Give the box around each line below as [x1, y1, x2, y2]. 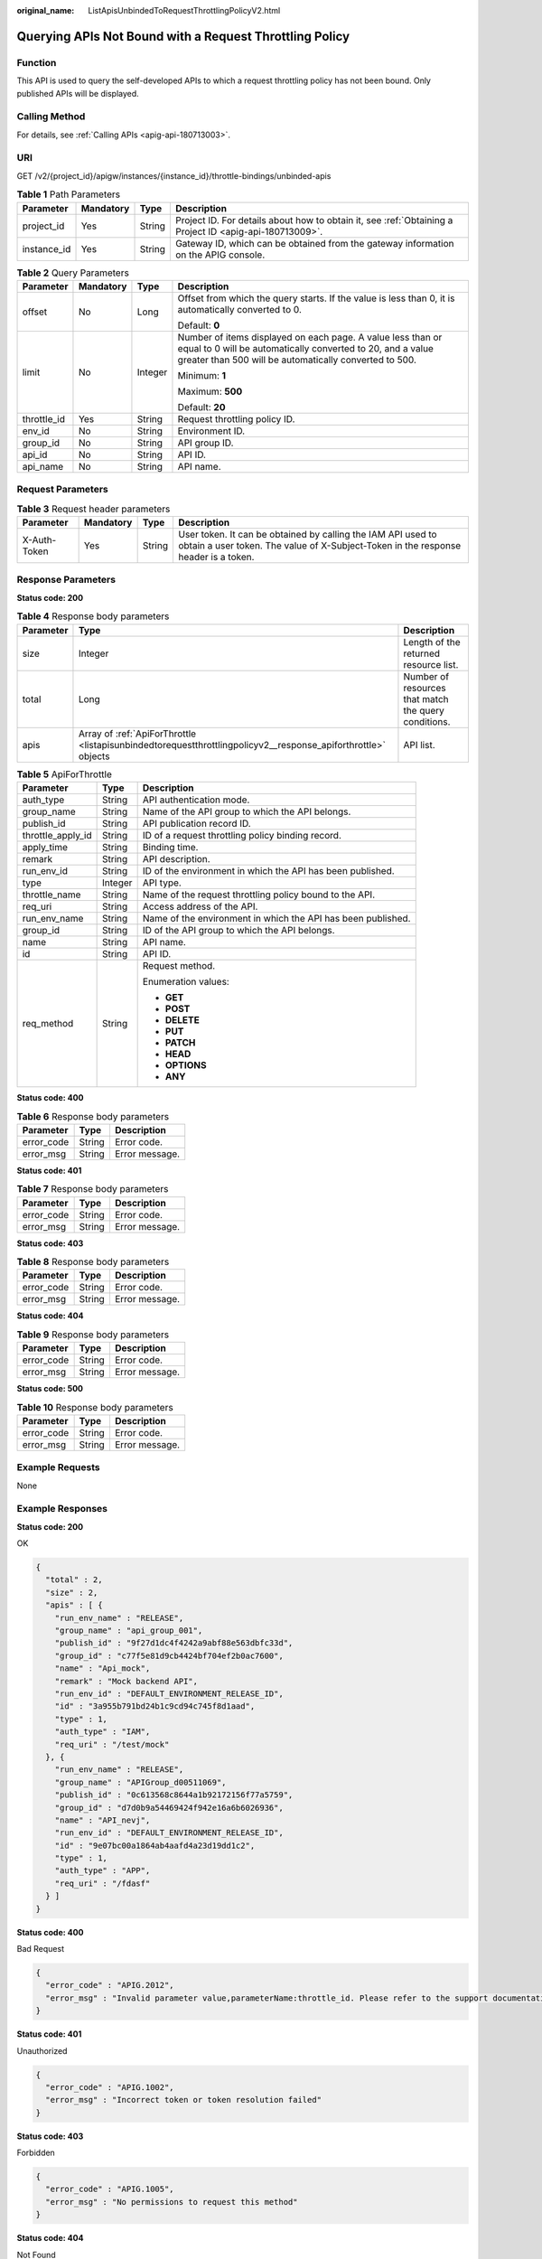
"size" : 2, [45, 1587, 98, 1598]
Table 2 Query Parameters [16, 267, 130, 279]
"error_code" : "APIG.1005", [45, 2184, 175, 2195]
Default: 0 [177, 319, 220, 332]
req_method [22, 1017, 74, 1029]
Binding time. [142, 840, 199, 853]
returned [403, 647, 441, 660]
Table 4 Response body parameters [16, 610, 170, 623]
